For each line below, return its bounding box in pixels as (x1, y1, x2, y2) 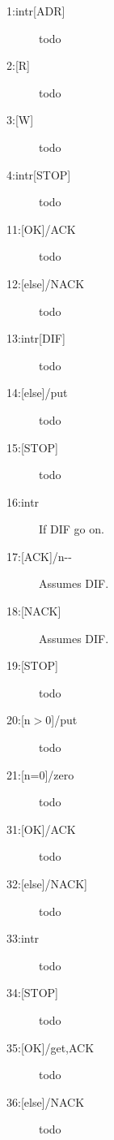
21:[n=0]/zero (6, 766, 74, 783)
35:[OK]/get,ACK (6, 1039, 95, 1056)
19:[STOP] (6, 657, 58, 674)
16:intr (6, 493, 40, 510)
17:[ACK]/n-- (6, 547, 72, 564)
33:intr (6, 930, 40, 947)
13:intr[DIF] (6, 330, 65, 347)
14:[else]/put (6, 384, 68, 401)
